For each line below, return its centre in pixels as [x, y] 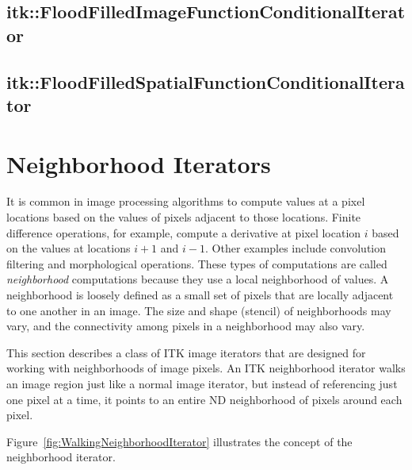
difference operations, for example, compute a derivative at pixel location [184, 232]
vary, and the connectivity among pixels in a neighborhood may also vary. [186, 326]
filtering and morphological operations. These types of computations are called [197, 263]
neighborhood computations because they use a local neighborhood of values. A [198, 279]
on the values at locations [69, 248]
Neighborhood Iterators [139, 163]
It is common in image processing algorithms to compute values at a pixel [186, 201]
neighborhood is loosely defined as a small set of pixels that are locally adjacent [200, 295]
